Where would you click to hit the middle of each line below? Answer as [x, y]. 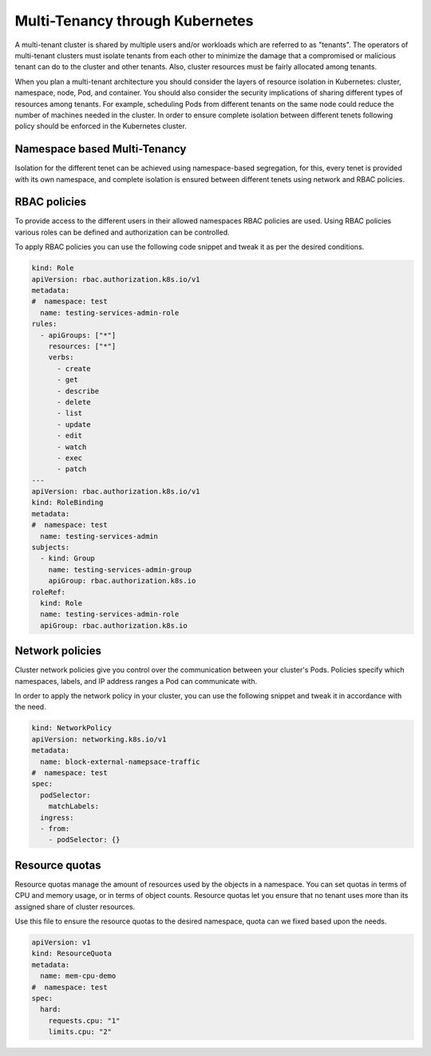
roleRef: [49, 592]
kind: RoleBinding [67, 502]
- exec [70, 458]
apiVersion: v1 [61, 942]
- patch [72, 469]
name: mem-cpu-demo [78, 976]
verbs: [61, 358]
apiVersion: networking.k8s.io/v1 [99, 739]
